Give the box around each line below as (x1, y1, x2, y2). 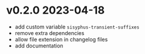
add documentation (14, 42, 64, 49)
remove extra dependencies (14, 29, 85, 36)
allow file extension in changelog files (14, 36, 108, 43)
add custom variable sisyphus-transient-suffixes (14, 23, 140, 30)
